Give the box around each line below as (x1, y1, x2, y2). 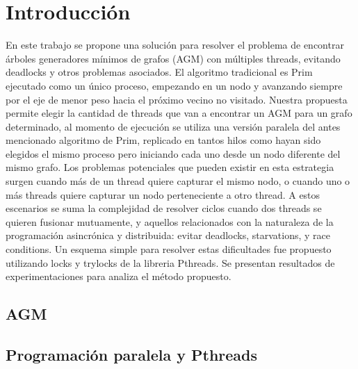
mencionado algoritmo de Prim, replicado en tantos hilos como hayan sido (6, 133, 321, 147)
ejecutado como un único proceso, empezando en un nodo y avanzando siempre (6, 78, 343, 92)
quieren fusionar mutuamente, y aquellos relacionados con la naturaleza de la (6, 214, 334, 229)
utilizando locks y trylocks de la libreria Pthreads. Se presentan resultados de (6, 255, 335, 270)
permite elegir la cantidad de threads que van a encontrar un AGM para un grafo (6, 106, 352, 120)
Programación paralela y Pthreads (6, 343, 258, 365)
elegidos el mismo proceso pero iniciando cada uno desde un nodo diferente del (6, 146, 341, 161)
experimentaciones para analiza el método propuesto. (6, 269, 231, 284)
